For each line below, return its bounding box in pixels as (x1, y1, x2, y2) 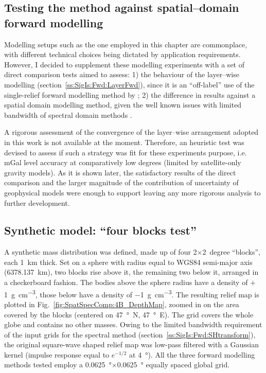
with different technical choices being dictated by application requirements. (4, 49, 241, 60)
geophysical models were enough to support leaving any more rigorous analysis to (4, 187, 261, 198)
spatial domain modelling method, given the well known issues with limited (4, 99, 242, 110)
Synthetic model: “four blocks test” (4, 222, 197, 238)
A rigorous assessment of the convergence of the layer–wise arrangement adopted (4, 127, 259, 137)
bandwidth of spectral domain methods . (4, 109, 132, 120)
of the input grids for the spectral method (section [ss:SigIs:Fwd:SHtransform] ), (4, 329, 256, 340)
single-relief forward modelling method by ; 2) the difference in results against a (4, 89, 256, 100)
